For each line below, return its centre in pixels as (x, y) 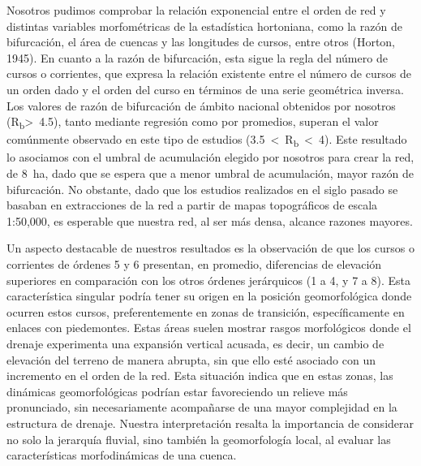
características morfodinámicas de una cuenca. (122, 455)
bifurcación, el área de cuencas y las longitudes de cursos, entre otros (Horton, (201, 42)
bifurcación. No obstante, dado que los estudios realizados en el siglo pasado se (202, 189)
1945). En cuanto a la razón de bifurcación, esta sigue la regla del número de (197, 57)
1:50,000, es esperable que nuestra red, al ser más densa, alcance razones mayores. (210, 220)
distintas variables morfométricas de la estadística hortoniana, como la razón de (204, 26)
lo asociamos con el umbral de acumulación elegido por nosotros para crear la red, (210, 157)
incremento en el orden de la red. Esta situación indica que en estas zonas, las (200, 375)
